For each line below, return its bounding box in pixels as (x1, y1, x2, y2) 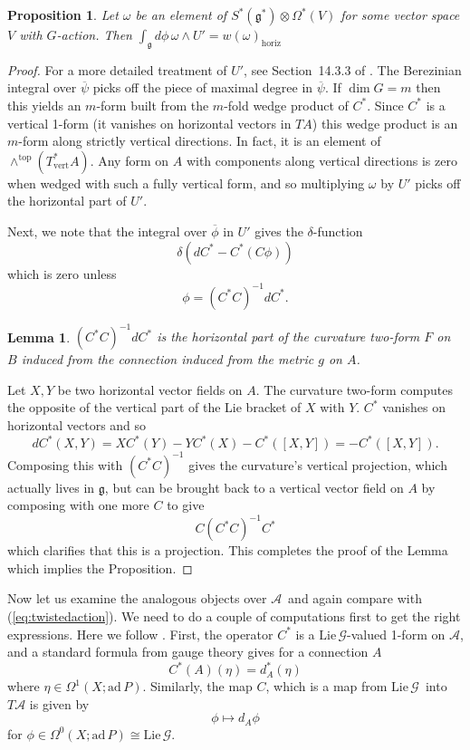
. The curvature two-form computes (255, 380, 453, 399)
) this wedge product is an (312, 113, 458, 132)
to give (167, 495, 205, 514)
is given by (29, 694, 90, 713)
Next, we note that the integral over (7, 221, 207, 240)
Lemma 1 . (7, 327, 71, 346)
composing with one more (7, 495, 149, 514)
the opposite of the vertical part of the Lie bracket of (7, 398, 302, 417)
